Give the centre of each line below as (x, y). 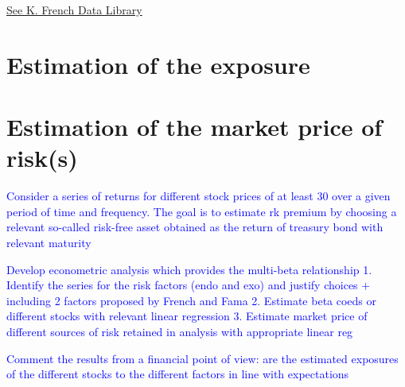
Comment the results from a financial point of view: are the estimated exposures (202, 358)
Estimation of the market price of (195, 127)
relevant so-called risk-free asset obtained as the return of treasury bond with (195, 227)
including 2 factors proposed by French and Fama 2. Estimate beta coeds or (192, 300)
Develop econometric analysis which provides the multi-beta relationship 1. (189, 269)
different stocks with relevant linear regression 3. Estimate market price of (187, 316)
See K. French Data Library (74, 10)
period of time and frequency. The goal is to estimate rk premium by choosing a (202, 211)
